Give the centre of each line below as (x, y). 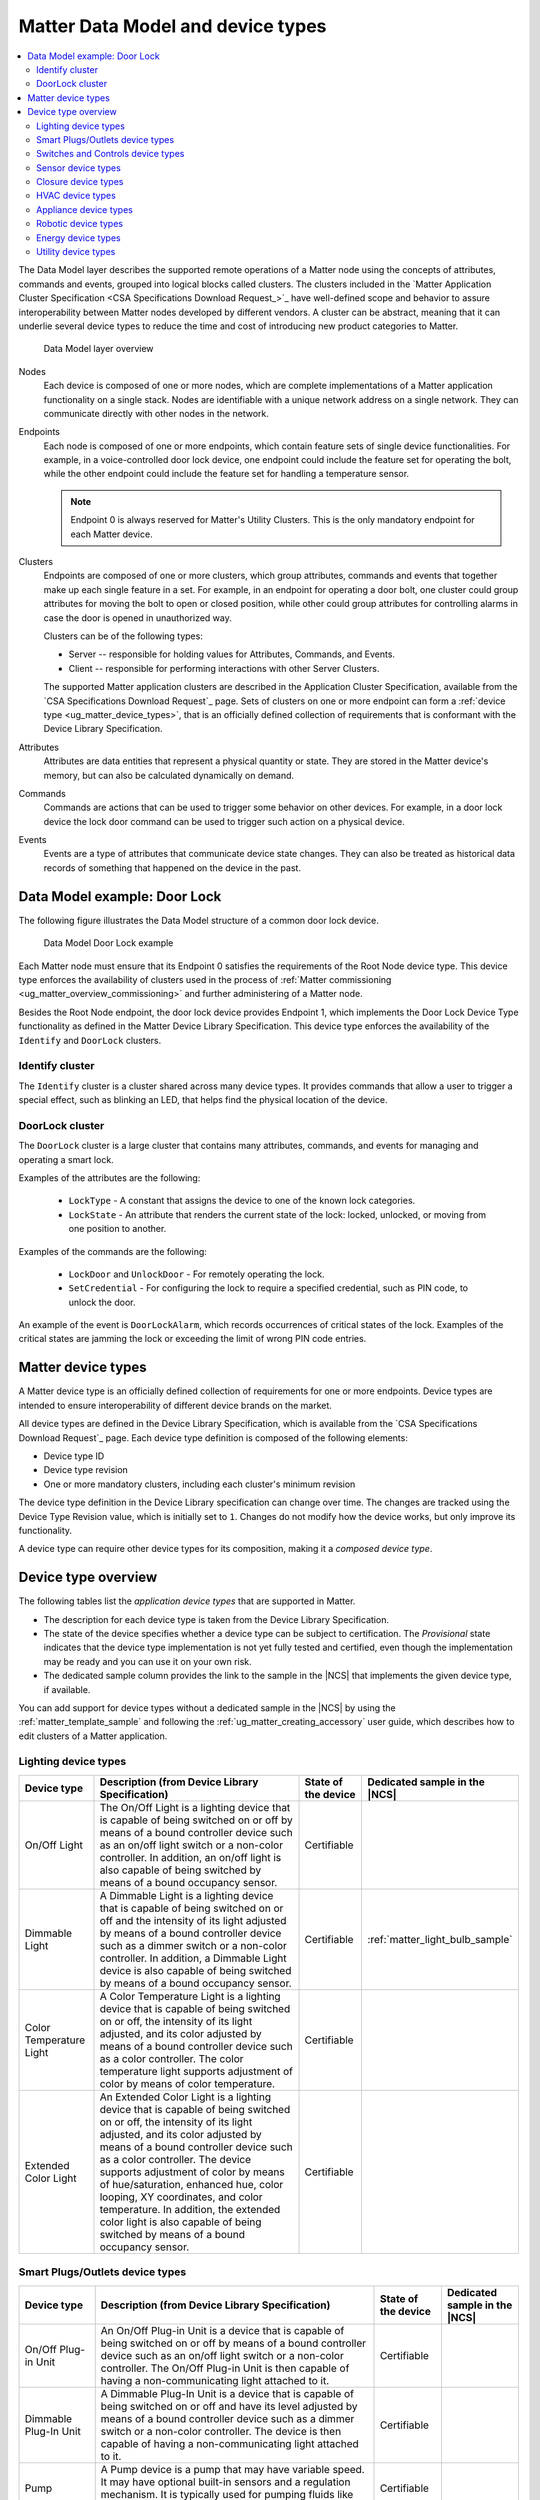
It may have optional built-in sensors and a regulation (225, 2482)
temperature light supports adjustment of (196, 2071)
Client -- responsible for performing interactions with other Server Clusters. (224, 668)
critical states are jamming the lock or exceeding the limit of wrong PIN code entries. (192, 1339)
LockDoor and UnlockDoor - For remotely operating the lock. (196, 1274)
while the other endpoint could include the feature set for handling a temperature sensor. (226, 474)
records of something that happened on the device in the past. (172, 867)
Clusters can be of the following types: (123, 636)
